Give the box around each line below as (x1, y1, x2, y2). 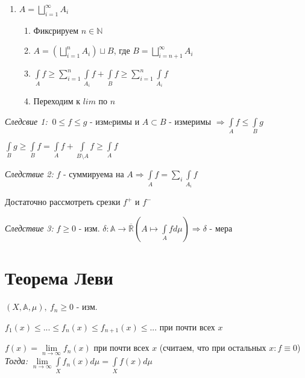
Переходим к (33, 95, 80, 107)
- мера (209, 221, 233, 234)
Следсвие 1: (5, 115, 48, 127)
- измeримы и (90, 115, 140, 127)
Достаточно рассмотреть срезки (5, 195, 121, 208)
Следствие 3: (5, 221, 54, 234)
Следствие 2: (5, 168, 54, 180)
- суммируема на (63, 168, 124, 180)
